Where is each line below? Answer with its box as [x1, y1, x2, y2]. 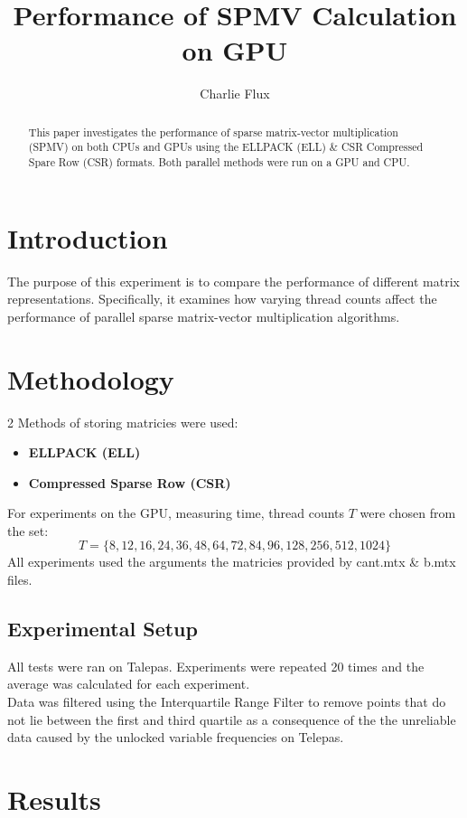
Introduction [7, 219, 168, 256]
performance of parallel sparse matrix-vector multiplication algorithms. [7, 306, 400, 325]
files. [7, 570, 33, 589]
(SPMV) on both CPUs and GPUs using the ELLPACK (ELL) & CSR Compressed [28, 139, 424, 155]
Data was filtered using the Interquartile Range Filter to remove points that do [7, 692, 446, 711]
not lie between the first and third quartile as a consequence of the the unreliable [7, 710, 456, 729]
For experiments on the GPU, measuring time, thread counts [7, 503, 345, 522]
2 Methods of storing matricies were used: [7, 412, 238, 431]
